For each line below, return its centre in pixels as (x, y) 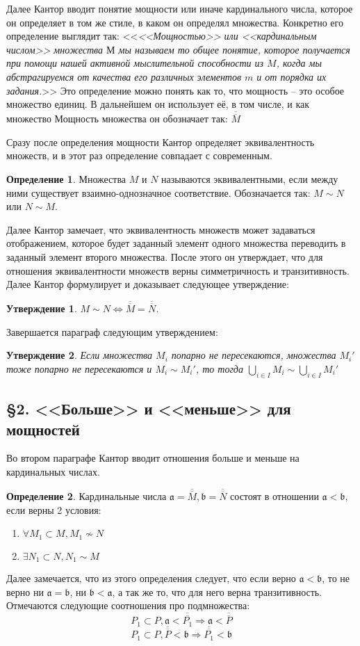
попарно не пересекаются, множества (254, 355)
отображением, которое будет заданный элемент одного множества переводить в (176, 243)
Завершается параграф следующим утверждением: (112, 331)
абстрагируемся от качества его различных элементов (124, 76)
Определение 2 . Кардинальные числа (87, 495)
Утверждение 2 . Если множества (80, 355)
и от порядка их (292, 76)
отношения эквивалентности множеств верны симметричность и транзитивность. (178, 270)
